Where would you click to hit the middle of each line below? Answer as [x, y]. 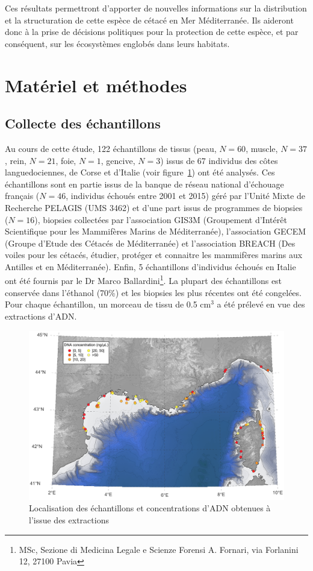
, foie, [66, 160]
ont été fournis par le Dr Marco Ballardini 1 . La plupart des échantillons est [144, 280]
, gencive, [118, 160]
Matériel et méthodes [96, 85]
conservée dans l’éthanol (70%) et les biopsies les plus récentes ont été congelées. [153, 292]
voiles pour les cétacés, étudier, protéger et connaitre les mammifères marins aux [154, 255]
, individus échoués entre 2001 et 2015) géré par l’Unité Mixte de [185, 196]
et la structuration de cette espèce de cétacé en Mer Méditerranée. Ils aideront [149, 20]
